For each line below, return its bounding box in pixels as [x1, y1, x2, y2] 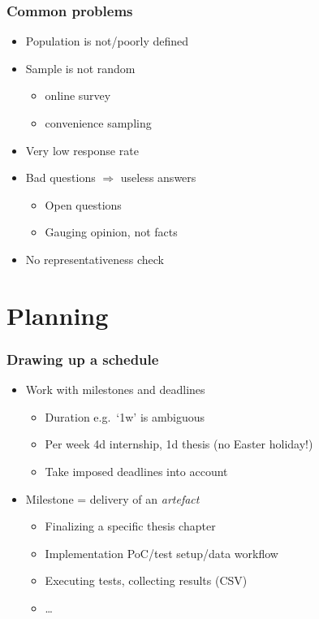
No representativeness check [25, 250, 165, 267]
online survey [45, 87, 111, 104]
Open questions [45, 196, 122, 213]
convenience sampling [45, 115, 152, 131]
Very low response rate [25, 141, 139, 158]
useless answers [120, 169, 196, 186]
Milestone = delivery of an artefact [25, 490, 200, 507]
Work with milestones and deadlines [25, 381, 205, 398]
